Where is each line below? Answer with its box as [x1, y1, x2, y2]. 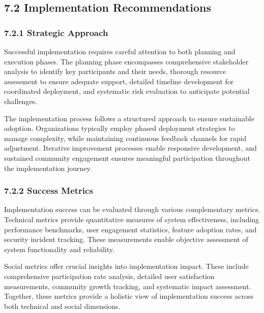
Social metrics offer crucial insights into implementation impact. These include [4, 261, 249, 271]
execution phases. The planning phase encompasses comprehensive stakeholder [4, 56, 249, 66]
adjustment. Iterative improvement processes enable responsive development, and [4, 143, 257, 153]
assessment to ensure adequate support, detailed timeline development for [4, 76, 234, 86]
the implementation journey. [4, 162, 92, 173]
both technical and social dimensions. [4, 300, 121, 311]
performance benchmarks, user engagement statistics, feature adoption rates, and [4, 224, 257, 234]
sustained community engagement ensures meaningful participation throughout [4, 152, 250, 163]
